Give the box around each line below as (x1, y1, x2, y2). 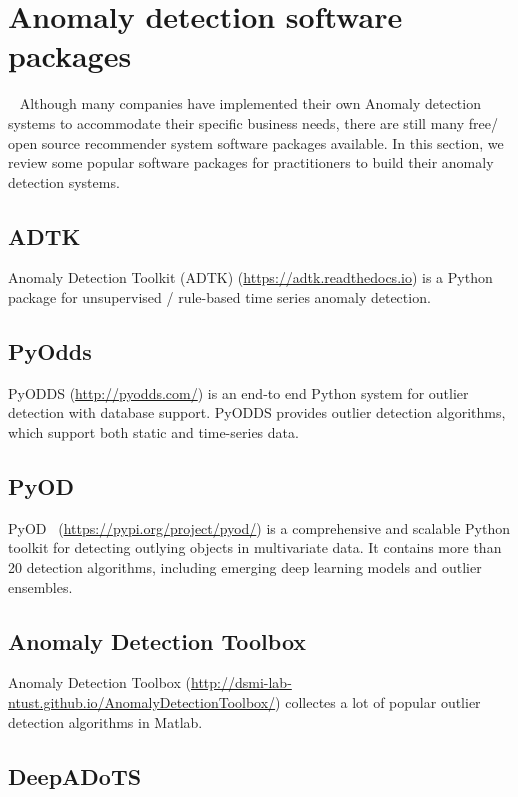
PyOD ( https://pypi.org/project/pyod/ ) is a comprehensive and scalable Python (8, 517, 510, 538)
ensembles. (8, 576, 73, 597)
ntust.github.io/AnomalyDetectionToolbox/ (8, 692, 276, 713)
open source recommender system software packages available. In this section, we (8, 132, 504, 153)
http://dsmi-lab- (190, 672, 292, 693)
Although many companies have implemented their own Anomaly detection (19, 93, 481, 114)
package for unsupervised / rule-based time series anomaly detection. (8, 287, 431, 308)
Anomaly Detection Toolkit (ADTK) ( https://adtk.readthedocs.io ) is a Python (8, 267, 493, 288)
